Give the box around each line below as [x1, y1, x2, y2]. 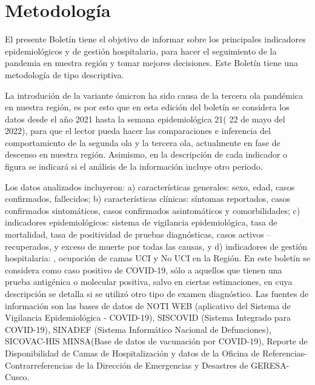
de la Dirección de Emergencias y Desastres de [75, 358, 248, 371]
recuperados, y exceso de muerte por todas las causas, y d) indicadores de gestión [5, 239, 307, 252]
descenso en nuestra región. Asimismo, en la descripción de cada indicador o [5, 148, 288, 161]
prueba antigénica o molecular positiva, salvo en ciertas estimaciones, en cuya [5, 275, 293, 288]
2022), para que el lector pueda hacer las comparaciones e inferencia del [5, 124, 271, 137]
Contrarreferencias [5, 358, 73, 371]
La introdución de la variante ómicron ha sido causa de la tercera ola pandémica [5, 89, 303, 101]
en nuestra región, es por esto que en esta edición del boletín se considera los [5, 101, 290, 113]
